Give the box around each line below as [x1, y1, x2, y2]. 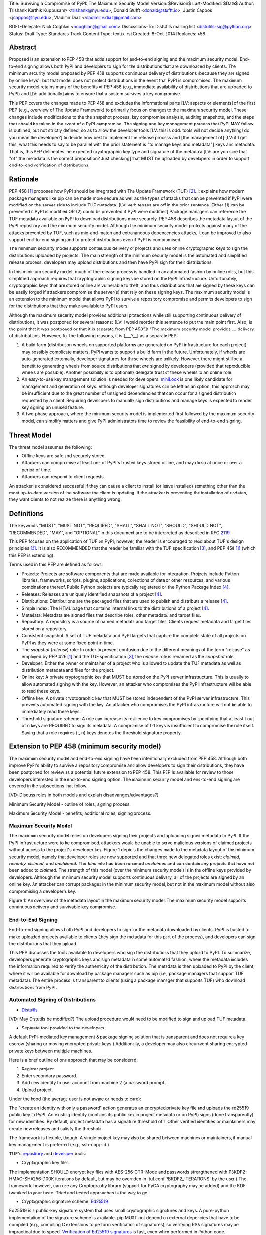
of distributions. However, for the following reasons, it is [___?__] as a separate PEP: [9, 333, 178, 339]
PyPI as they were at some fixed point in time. [21, 640, 114, 646]
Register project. [21, 1066, 55, 1072]
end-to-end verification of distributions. [9, 162, 90, 168]
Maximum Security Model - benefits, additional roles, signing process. [9, 810, 152, 816]
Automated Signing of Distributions [9, 996, 96, 1003]
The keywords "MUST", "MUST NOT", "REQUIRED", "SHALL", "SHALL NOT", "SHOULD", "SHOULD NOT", [9, 523, 223, 529]
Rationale [9, 175, 39, 184]
